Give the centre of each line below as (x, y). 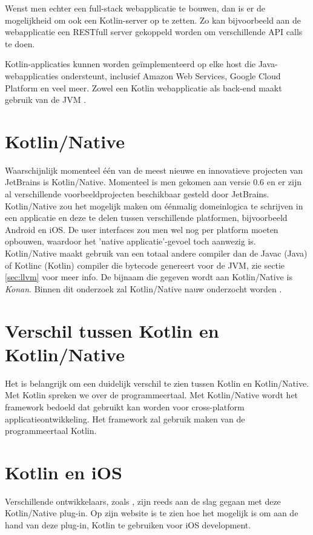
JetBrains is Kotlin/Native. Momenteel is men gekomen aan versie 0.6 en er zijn (153, 182)
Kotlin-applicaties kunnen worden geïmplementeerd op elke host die (130, 64)
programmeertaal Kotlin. (51, 431)
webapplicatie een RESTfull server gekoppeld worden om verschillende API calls (154, 32)
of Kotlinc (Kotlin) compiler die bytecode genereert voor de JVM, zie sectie (145, 265)
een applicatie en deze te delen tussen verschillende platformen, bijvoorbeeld (146, 218)
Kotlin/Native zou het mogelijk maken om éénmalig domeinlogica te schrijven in (154, 205)
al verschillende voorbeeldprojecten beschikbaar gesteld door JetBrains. (137, 194)
